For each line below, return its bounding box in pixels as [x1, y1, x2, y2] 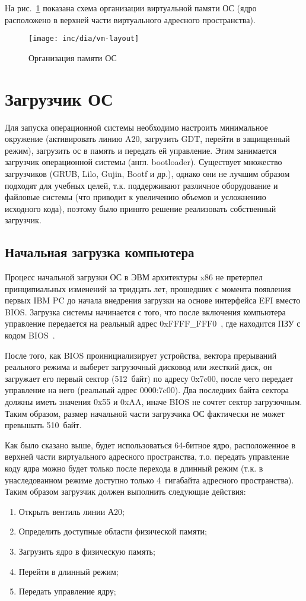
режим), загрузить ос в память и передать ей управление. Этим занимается [5, 144, 277, 156]
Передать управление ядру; [18, 585, 116, 597]
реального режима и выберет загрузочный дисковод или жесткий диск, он [5, 360, 272, 373]
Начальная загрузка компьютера [5, 243, 195, 261]
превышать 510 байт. [5, 419, 82, 431]
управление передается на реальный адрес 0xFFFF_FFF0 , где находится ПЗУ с [5, 317, 301, 330]
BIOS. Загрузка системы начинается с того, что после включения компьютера [5, 305, 286, 318]
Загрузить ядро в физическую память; [18, 545, 155, 557]
